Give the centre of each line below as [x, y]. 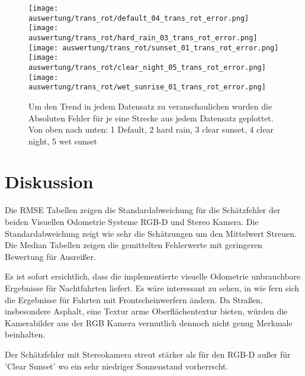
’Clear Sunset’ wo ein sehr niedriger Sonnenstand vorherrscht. [117, 366]
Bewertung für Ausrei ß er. [51, 256]
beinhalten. [25, 334]
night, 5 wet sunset [63, 141]
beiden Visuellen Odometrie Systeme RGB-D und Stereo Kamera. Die [132, 221]
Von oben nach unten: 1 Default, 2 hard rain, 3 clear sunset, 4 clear [151, 129]
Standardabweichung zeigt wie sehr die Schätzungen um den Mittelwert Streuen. [151, 233]
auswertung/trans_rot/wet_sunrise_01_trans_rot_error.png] [147, 87]
